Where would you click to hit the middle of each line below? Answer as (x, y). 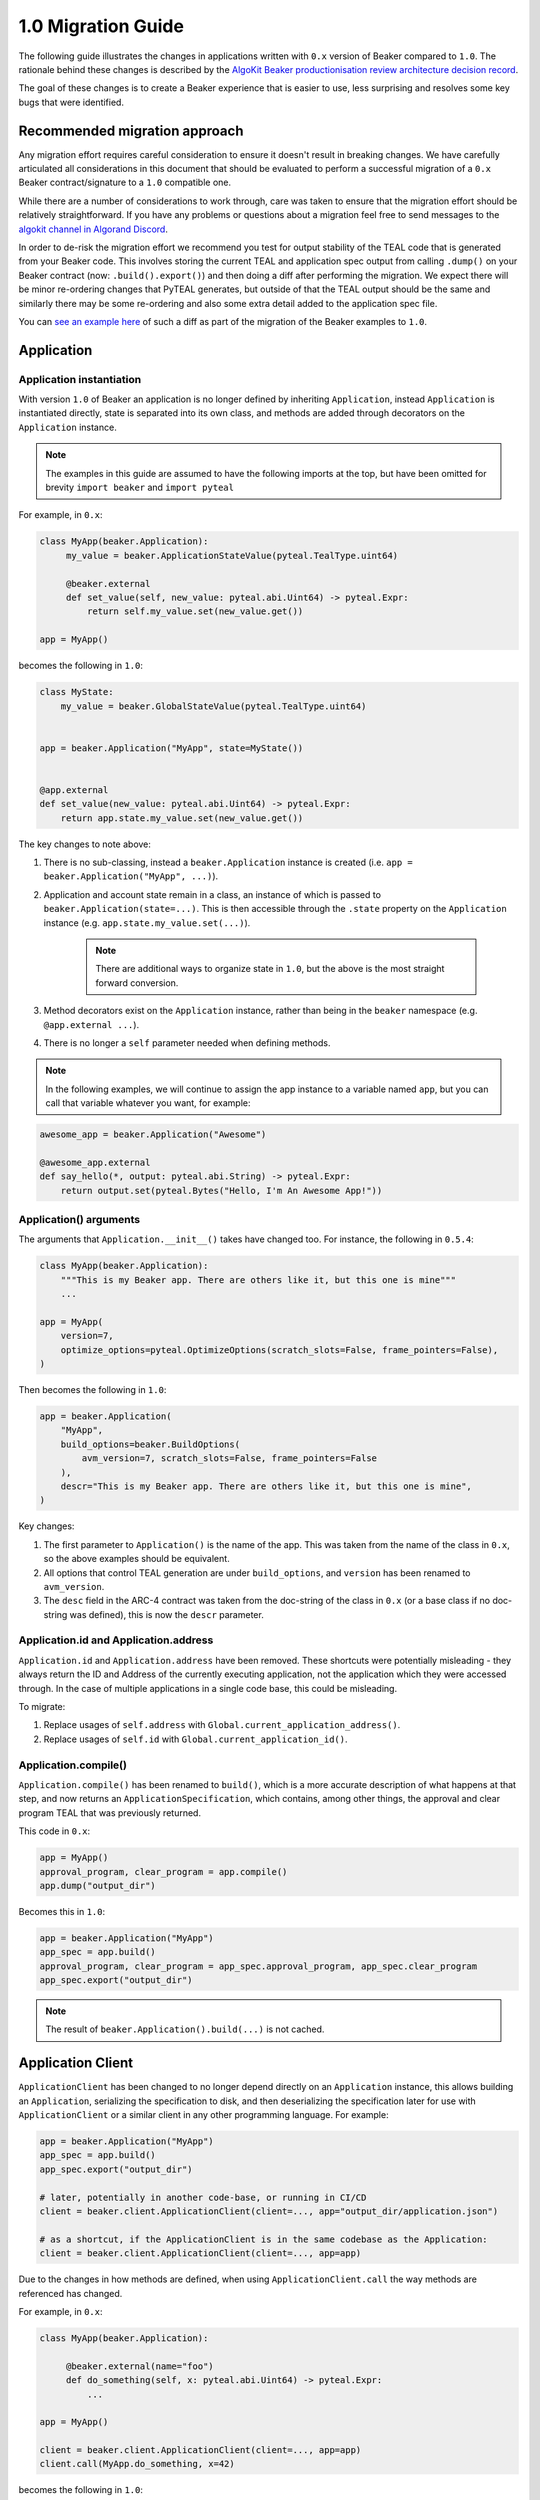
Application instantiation (80, 379)
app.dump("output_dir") (98, 1885)
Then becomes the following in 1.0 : (92, 1390)
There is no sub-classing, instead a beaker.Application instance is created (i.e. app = (228, 862)
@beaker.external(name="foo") (139, 2366)
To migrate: (42, 1707)
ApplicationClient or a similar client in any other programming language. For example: (203, 2115)
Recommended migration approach (131, 130)
